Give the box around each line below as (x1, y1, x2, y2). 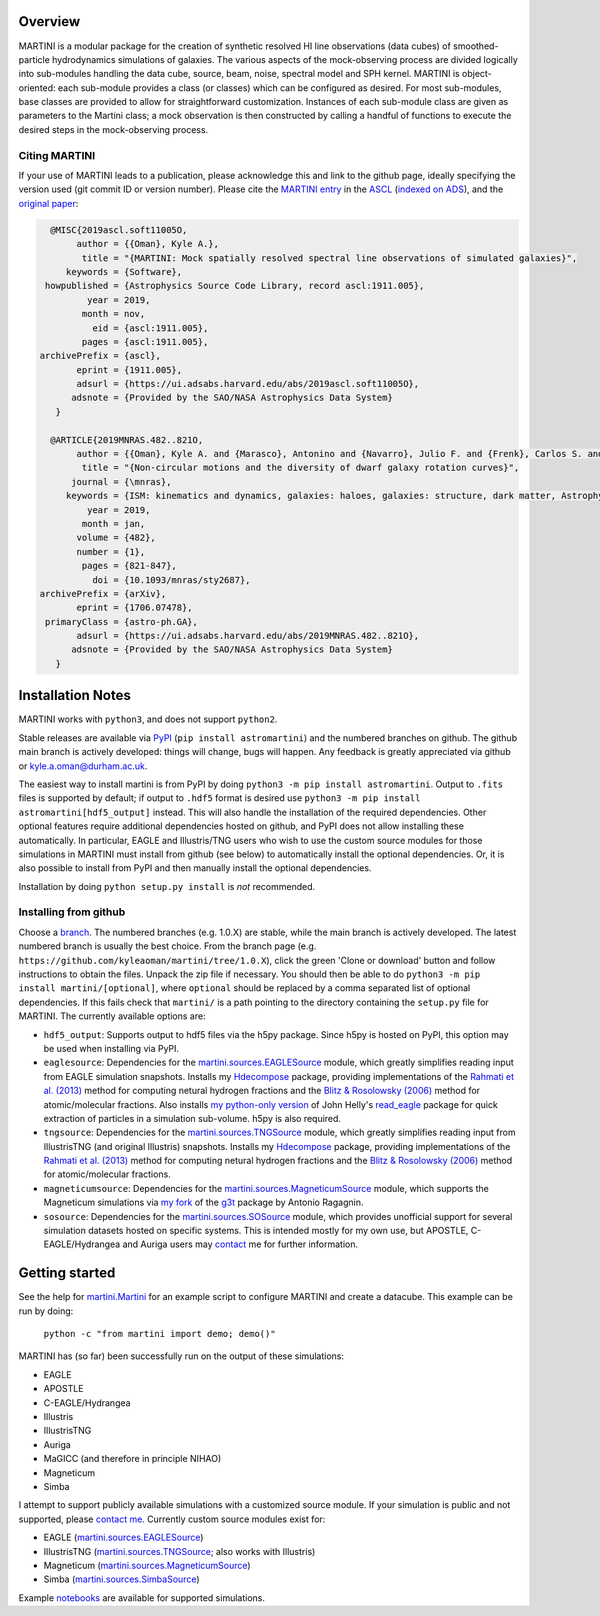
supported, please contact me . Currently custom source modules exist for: (18, 1513, 326, 1525)
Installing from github (18, 905, 126, 919)
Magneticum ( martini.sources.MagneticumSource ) (43, 1559, 251, 1571)
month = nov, (81, 308, 146, 320)
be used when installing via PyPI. (43, 1042, 180, 1054)
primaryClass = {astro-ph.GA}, (45, 616, 199, 627)
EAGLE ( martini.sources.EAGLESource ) (43, 1531, 204, 1544)
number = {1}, (76, 546, 146, 557)
